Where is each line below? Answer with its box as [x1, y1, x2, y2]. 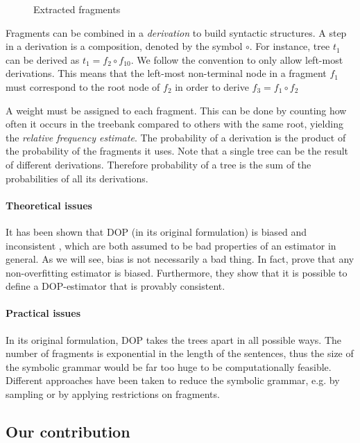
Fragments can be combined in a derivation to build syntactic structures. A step [6, 25, 347, 40]
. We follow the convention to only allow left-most [130, 52, 343, 67]
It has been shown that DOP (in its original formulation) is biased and [6, 224, 307, 238]
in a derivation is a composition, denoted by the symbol [6, 39, 243, 53]
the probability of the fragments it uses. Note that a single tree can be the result [6, 144, 349, 158]
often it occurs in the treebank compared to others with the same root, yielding [6, 116, 343, 131]
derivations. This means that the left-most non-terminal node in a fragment [6, 66, 327, 80]
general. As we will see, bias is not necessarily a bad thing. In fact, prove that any [6, 252, 354, 266]
